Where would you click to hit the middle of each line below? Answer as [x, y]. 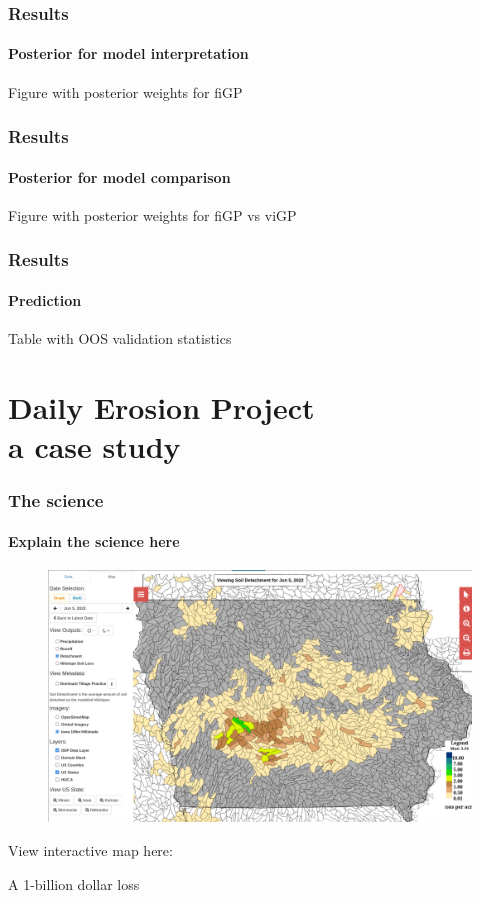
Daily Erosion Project [161, 406]
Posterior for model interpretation [128, 53]
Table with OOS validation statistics [120, 338]
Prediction [45, 299]
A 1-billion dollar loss [74, 883]
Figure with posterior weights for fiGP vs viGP [152, 214]
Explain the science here [94, 540]
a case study [94, 446]
